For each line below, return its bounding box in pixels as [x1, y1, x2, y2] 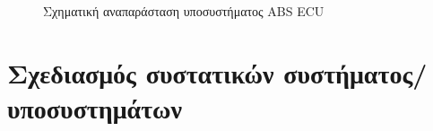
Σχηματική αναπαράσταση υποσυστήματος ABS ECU [43, 2, 325, 20]
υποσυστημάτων [7, 89, 183, 126]
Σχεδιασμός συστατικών [7, 54, 274, 91]
